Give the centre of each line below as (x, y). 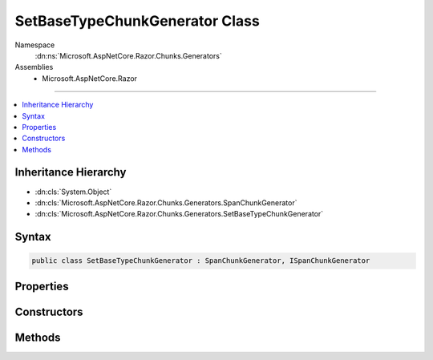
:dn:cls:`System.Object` (73, 192)
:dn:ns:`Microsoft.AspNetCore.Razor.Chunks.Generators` (128, 55)
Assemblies (34, 67)
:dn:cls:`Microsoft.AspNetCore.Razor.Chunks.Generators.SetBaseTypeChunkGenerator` (179, 214)
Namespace (35, 45)
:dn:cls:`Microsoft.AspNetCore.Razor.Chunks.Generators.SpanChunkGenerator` (166, 202)
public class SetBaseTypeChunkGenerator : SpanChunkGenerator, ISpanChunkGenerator (201, 261)
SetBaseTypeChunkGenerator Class (137, 21)
